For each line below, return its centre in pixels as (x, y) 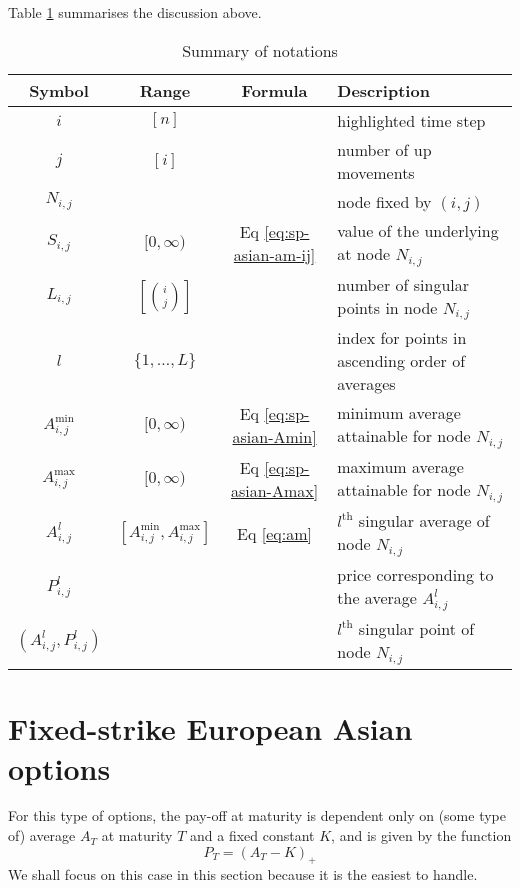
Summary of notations (260, 50)
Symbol (59, 90)
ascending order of (401, 361)
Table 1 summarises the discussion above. (135, 12)
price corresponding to (415, 575)
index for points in (402, 338)
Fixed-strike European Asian (210, 728)
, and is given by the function (421, 835)
